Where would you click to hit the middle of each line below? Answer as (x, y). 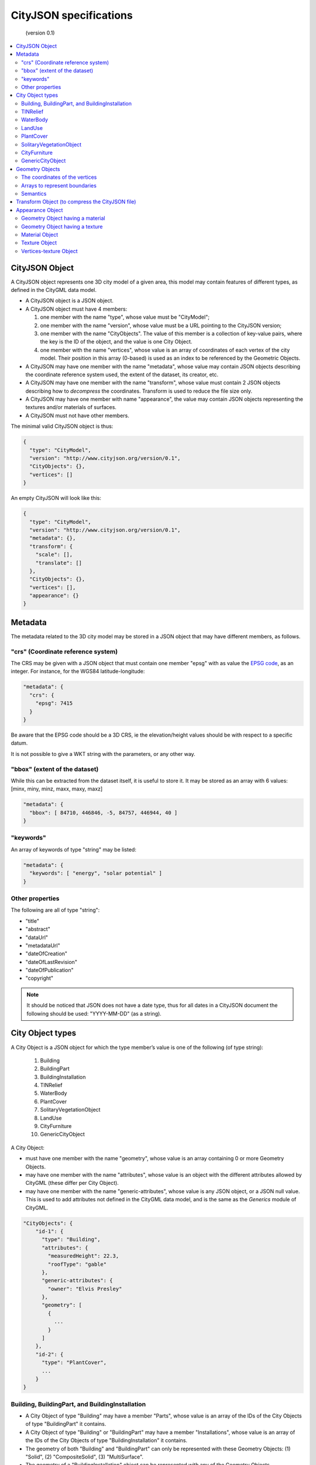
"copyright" (39, 978)
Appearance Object (39, 210)
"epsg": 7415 (54, 703)
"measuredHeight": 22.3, (83, 1256)
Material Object (40, 234)
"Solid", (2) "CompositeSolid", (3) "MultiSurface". (84, 1457)
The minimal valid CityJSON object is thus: (62, 426)
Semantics (34, 193)
